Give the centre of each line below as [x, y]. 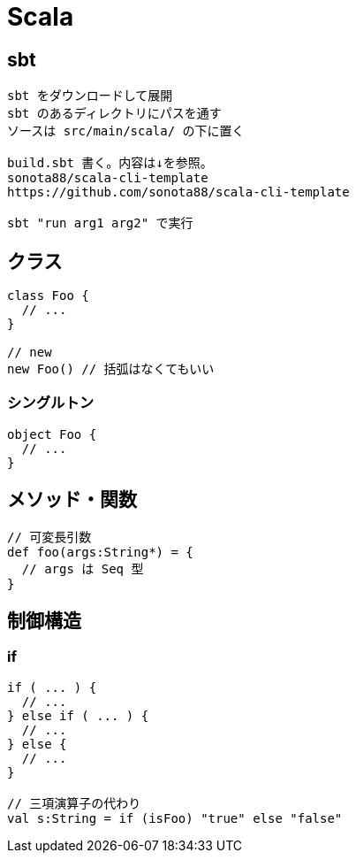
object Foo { [52, 434]
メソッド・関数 [72, 500]
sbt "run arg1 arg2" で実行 [100, 223]
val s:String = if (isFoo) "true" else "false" [175, 818]
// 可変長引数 [49, 537]
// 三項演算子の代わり [74, 803]
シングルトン [51, 403]
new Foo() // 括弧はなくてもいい [111, 369]
